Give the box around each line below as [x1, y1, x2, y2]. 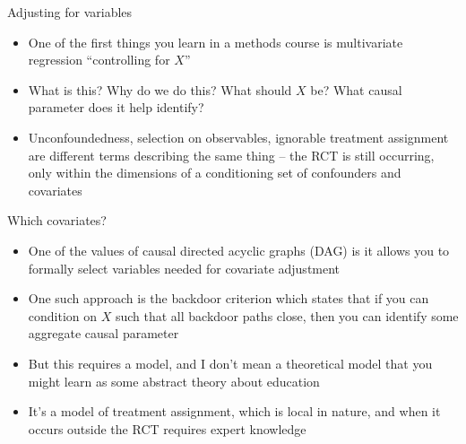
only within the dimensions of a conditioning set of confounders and [28, 163, 401, 182]
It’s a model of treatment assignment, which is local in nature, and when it [28, 402, 441, 421]
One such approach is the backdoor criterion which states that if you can [28, 289, 429, 308]
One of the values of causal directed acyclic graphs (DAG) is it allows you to [28, 240, 450, 259]
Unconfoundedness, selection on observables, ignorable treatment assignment [28, 127, 449, 146]
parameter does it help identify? [28, 98, 204, 117]
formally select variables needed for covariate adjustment [28, 258, 341, 277]
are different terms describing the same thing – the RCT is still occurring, [28, 145, 435, 164]
